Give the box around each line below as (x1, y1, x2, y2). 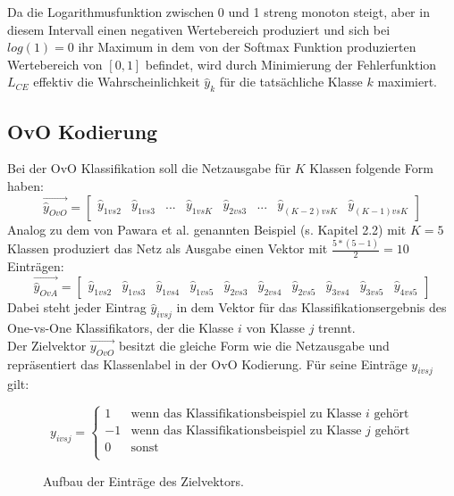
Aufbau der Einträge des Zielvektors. (43, 471, 244, 490)
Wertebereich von (7, 54, 103, 73)
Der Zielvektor (7, 335, 87, 354)
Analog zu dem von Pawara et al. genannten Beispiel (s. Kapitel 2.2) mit (7, 219, 407, 238)
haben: (7, 176, 44, 194)
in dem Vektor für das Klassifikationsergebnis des (176, 298, 447, 317)
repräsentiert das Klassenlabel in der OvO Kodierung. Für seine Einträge (7, 354, 408, 373)
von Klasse (246, 318, 305, 337)
